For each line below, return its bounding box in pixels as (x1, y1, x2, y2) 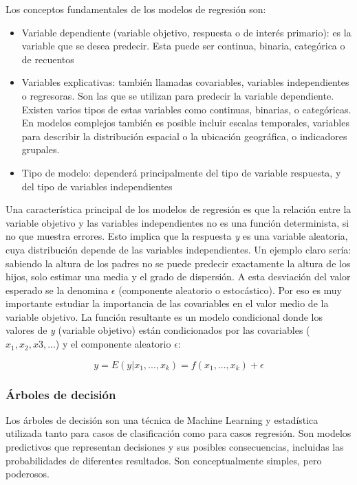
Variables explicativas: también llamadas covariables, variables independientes (21, 75, 349, 89)
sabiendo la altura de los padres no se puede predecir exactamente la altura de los (6, 256, 351, 270)
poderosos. (6, 466, 50, 481)
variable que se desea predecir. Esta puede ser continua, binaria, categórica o (21, 38, 345, 53)
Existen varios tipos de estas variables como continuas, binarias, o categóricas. (21, 102, 351, 116)
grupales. (21, 142, 60, 157)
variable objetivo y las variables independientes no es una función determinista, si (6, 215, 349, 229)
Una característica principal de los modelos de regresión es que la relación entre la (6, 202, 351, 216)
